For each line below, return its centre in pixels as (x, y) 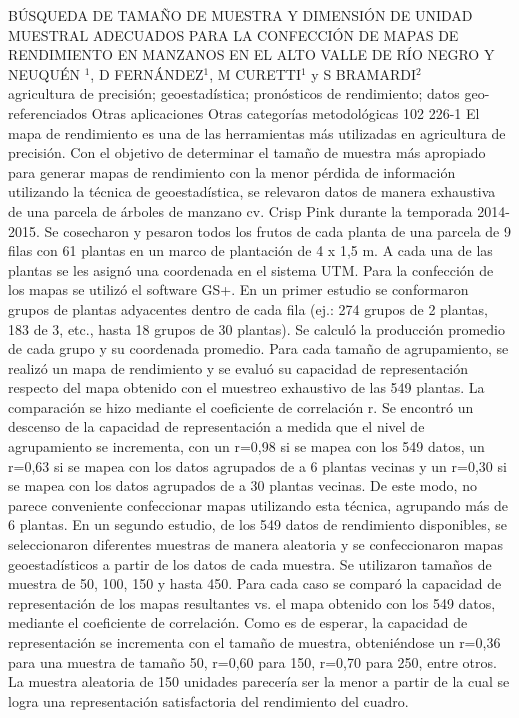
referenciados (48, 112)
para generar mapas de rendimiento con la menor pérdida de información (232, 171)
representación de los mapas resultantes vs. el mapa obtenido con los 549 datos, (252, 602)
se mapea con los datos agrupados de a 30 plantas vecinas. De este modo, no (242, 485)
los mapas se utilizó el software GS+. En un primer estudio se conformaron (238, 289)
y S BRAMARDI (363, 73)
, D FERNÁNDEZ (147, 73)
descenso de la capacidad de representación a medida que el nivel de (216, 426)
